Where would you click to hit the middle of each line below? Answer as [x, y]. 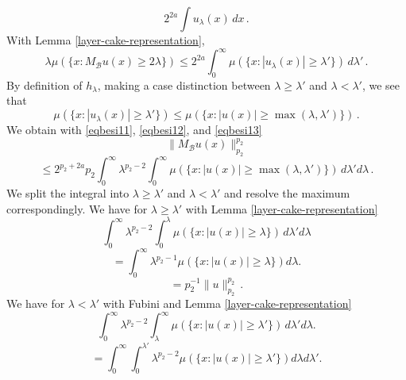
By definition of [44, 84]
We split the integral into [68, 193]
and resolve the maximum [287, 193]
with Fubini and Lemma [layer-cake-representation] [227, 303]
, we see [381, 84]
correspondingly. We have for [77, 208]
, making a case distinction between [184, 84]
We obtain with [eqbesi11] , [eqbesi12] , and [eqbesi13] [134, 130]
